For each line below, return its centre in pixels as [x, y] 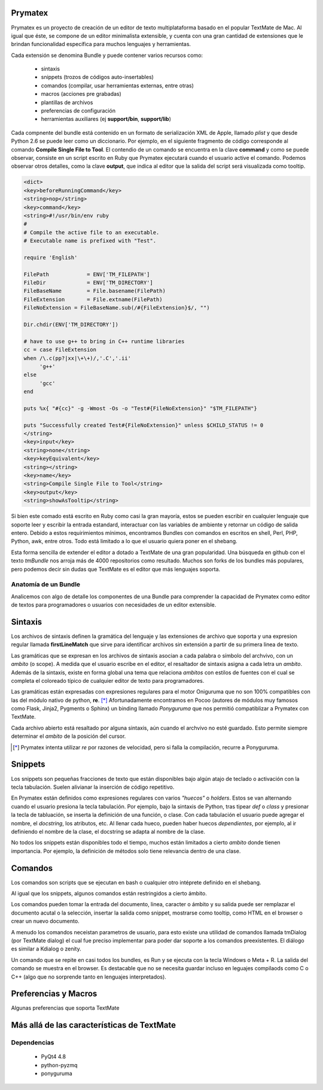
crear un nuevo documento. [45, 921]
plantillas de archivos [67, 102]
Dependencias [33, 1043]
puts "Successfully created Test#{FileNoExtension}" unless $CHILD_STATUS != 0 [144, 425]
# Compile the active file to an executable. [92, 232]
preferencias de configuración [78, 111]
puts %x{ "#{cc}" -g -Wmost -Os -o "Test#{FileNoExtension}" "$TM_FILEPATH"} [140, 408]
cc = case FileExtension [60, 350]
